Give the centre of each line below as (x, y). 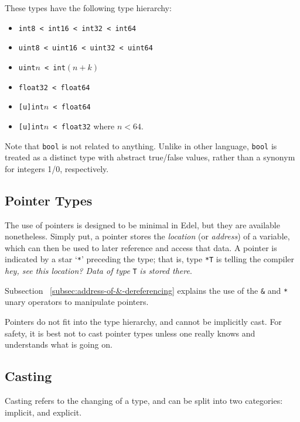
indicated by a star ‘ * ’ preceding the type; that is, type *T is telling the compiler (149, 259)
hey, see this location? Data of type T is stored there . (98, 271)
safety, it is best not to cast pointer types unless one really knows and (130, 333)
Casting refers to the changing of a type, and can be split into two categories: (144, 400)
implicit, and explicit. (43, 412)
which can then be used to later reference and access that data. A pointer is (141, 247)
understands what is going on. (59, 344)
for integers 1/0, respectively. (57, 168)
